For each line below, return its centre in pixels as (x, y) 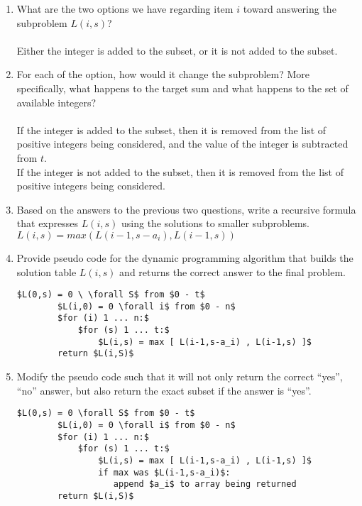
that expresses (47, 223)
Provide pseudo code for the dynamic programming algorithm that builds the (185, 257)
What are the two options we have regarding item (125, 9)
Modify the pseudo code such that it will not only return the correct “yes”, (180, 376)
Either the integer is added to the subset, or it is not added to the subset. (177, 50)
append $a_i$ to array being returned (205, 484)
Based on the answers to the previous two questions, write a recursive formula (186, 209)
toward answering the (290, 9)
